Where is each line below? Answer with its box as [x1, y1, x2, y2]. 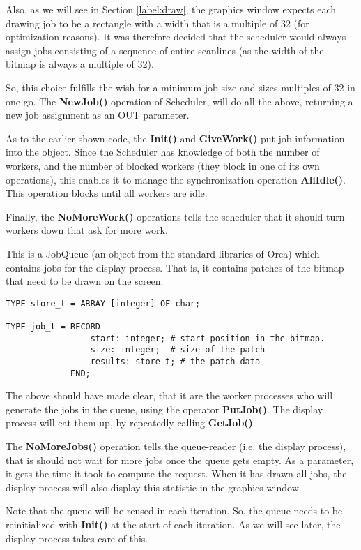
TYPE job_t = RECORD [6, 322, 101, 332]
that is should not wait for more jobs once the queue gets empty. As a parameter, [6, 452, 354, 467]
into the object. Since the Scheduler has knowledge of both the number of [6, 144, 320, 159]
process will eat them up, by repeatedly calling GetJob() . [6, 415, 256, 430]
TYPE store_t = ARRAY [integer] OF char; [6, 298, 201, 309]
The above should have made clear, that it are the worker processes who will [6, 388, 333, 403]
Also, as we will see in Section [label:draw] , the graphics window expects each [6, 2, 337, 16]
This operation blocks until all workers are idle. [6, 186, 208, 200]
